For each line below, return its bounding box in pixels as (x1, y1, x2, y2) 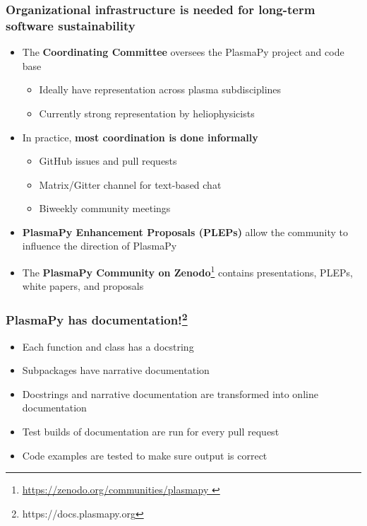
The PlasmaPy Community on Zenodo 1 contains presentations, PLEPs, (22, 263, 353, 279)
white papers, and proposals (22, 279, 144, 293)
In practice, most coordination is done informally (22, 129, 258, 144)
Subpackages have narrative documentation (22, 363, 210, 378)
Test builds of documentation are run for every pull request (22, 423, 279, 438)
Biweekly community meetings (39, 201, 171, 216)
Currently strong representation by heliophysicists (39, 105, 255, 120)
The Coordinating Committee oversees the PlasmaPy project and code (22, 45, 344, 59)
